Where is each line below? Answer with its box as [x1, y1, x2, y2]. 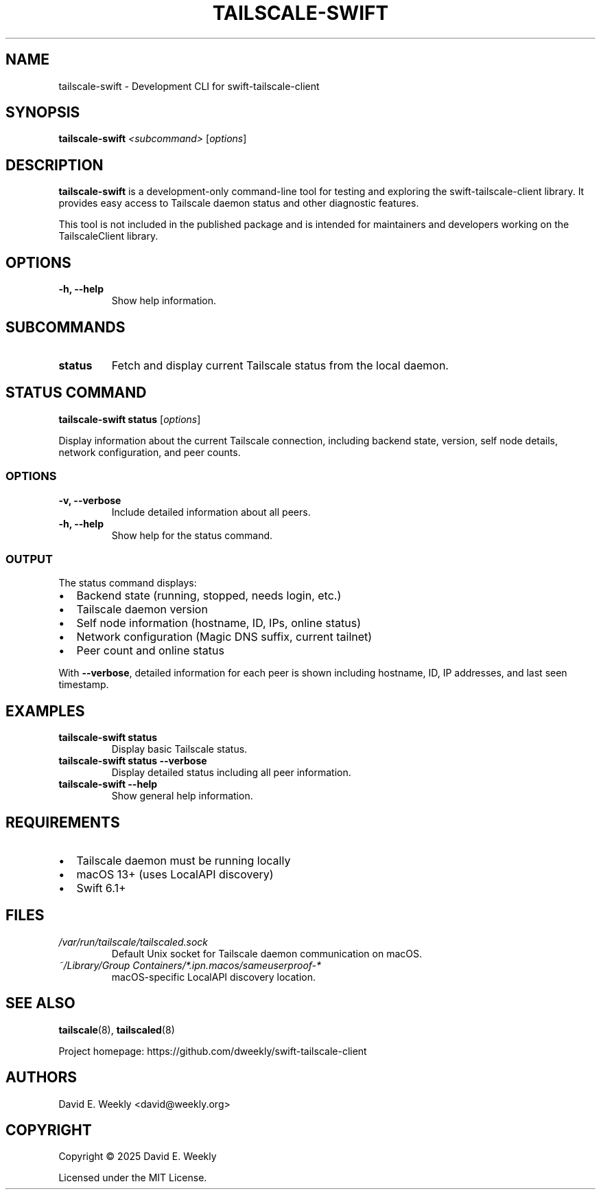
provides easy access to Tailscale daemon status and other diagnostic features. [58, 197, 419, 209]
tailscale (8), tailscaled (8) [58, 1023, 175, 1036]
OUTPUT [5, 551, 53, 566]
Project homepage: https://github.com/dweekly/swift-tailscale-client [58, 1045, 367, 1057]
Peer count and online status [76, 644, 224, 658]
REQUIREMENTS [5, 813, 120, 831]
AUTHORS [5, 1069, 78, 1086]
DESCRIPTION [5, 156, 104, 174]
